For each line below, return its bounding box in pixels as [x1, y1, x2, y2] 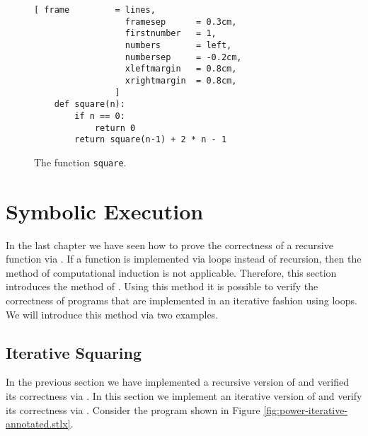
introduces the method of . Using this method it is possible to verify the [6, 279, 318, 294]
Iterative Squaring [6, 341, 142, 363]
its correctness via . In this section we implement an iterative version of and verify [6, 389, 362, 403]
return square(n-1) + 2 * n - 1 [74, 134, 227, 145]
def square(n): [54, 99, 125, 110]
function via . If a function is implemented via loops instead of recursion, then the [6, 251, 362, 266]
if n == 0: [74, 110, 125, 121]
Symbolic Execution [6, 196, 204, 225]
